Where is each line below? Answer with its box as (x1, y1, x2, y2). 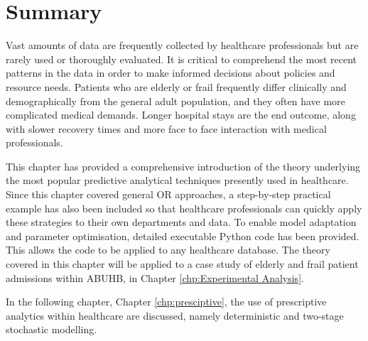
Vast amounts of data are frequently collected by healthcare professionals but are (6, 38, 359, 53)
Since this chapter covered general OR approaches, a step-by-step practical (6, 187, 331, 202)
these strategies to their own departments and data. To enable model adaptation (6, 215, 357, 229)
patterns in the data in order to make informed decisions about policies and (6, 65, 335, 80)
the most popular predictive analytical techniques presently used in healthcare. (6, 173, 349, 188)
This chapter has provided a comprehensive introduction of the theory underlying (6, 158, 361, 173)
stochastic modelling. (6, 322, 97, 337)
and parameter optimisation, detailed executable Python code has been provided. (6, 228, 359, 243)
